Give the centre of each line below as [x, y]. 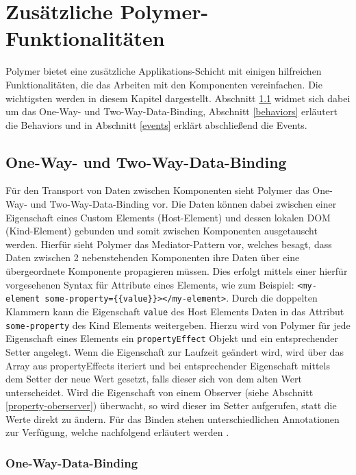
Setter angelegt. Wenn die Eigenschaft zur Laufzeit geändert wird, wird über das [175, 351]
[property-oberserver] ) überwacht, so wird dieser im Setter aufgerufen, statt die [171, 405]
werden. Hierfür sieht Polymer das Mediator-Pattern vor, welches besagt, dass [169, 244]
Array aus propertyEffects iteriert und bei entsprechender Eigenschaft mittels [168, 365]
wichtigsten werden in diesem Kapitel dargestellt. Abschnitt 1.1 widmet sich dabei [178, 98]
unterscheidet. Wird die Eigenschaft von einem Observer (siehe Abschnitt [160, 392]
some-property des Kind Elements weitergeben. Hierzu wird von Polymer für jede [178, 325]
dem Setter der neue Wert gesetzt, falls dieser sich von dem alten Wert [154, 379]
